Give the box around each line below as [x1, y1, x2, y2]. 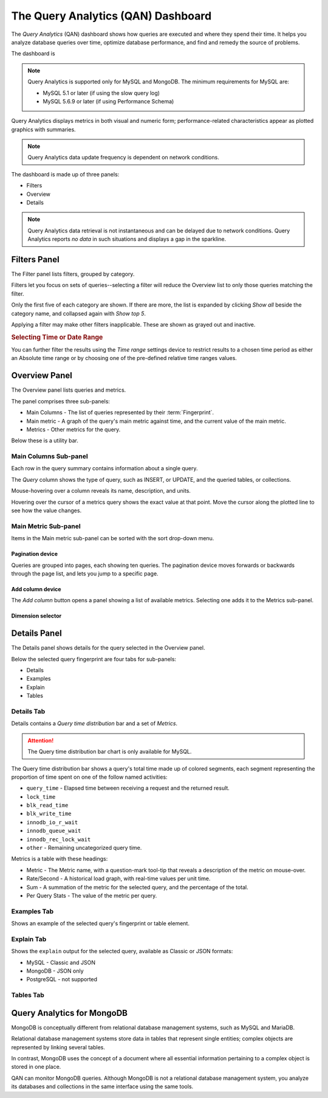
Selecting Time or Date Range [11, 333, 103, 341]
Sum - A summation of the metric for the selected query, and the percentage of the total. [26, 883, 248, 891]
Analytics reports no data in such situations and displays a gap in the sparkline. [27, 235, 227, 243]
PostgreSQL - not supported [26, 976, 97, 983]
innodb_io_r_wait [26, 819, 78, 825]
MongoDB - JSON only [26, 967, 84, 975]
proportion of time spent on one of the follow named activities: [11, 773, 168, 780]
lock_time [26, 793, 56, 800]
